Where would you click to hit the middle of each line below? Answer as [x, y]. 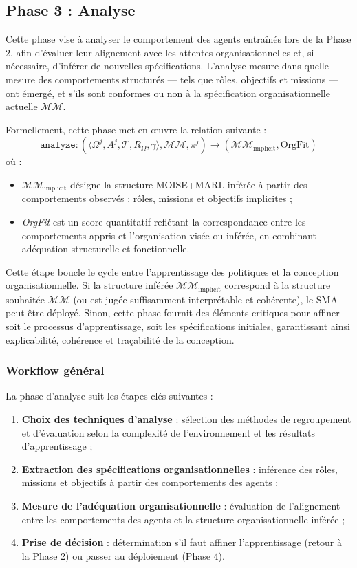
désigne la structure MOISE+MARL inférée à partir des [189, 184]
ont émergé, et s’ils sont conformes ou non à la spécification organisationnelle [168, 92]
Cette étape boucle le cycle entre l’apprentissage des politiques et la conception [172, 271]
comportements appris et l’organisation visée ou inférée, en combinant [169, 235]
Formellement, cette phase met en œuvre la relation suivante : [136, 129]
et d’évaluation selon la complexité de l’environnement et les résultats [168, 432]
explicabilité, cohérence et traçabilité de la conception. [120, 339]
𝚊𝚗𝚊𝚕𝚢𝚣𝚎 [58, 145]
